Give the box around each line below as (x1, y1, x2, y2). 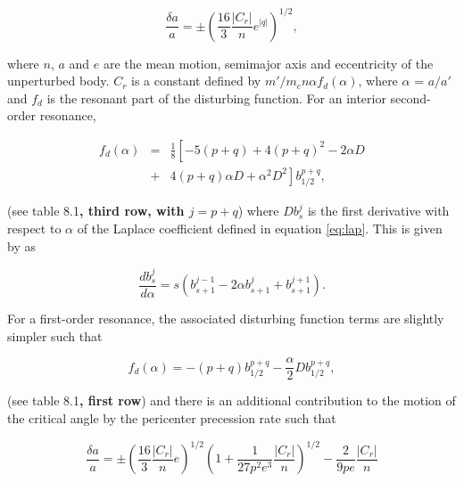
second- (390, 88, 431, 107)
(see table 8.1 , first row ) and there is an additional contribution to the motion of (7, 391, 456, 410)
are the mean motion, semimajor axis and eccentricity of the (103, 53, 434, 72)
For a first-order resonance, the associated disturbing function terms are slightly (7, 309, 444, 328)
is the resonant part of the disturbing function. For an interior (46, 88, 386, 107)
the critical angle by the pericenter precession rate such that (7, 408, 336, 427)
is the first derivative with (307, 201, 450, 220)
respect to (7, 218, 62, 237)
